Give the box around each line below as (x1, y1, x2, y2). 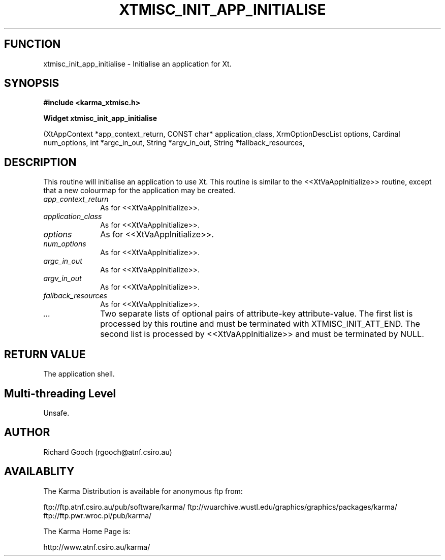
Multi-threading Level (4, 387, 116, 400)
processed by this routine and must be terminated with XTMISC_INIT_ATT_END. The (100, 319, 420, 329)
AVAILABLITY (4, 465, 75, 478)
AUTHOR (4, 426, 50, 439)
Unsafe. (43, 408, 70, 417)
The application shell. (43, 369, 115, 379)
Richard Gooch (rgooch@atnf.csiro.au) (43, 447, 172, 456)
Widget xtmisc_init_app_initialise (43, 114, 157, 123)
